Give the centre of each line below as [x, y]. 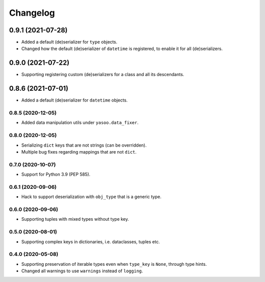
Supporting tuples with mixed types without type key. [75, 219]
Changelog [32, 13]
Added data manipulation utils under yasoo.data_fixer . [80, 123]
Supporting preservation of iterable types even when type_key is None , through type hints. [114, 264]
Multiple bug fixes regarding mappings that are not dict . [79, 152]
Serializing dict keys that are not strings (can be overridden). [84, 145]
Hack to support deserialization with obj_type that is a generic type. [91, 197]
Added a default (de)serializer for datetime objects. [74, 100]
